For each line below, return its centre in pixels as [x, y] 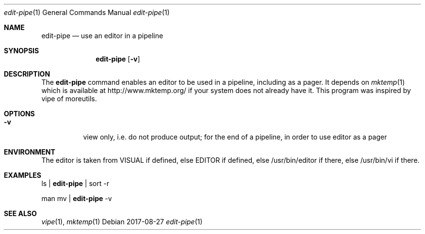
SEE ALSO [20, 213]
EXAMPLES [23, 175]
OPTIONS [19, 114]
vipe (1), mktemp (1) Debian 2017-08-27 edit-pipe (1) [122, 222]
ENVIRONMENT [30, 152]
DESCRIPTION [27, 74]
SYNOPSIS [22, 51]
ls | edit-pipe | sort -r [75, 183]
